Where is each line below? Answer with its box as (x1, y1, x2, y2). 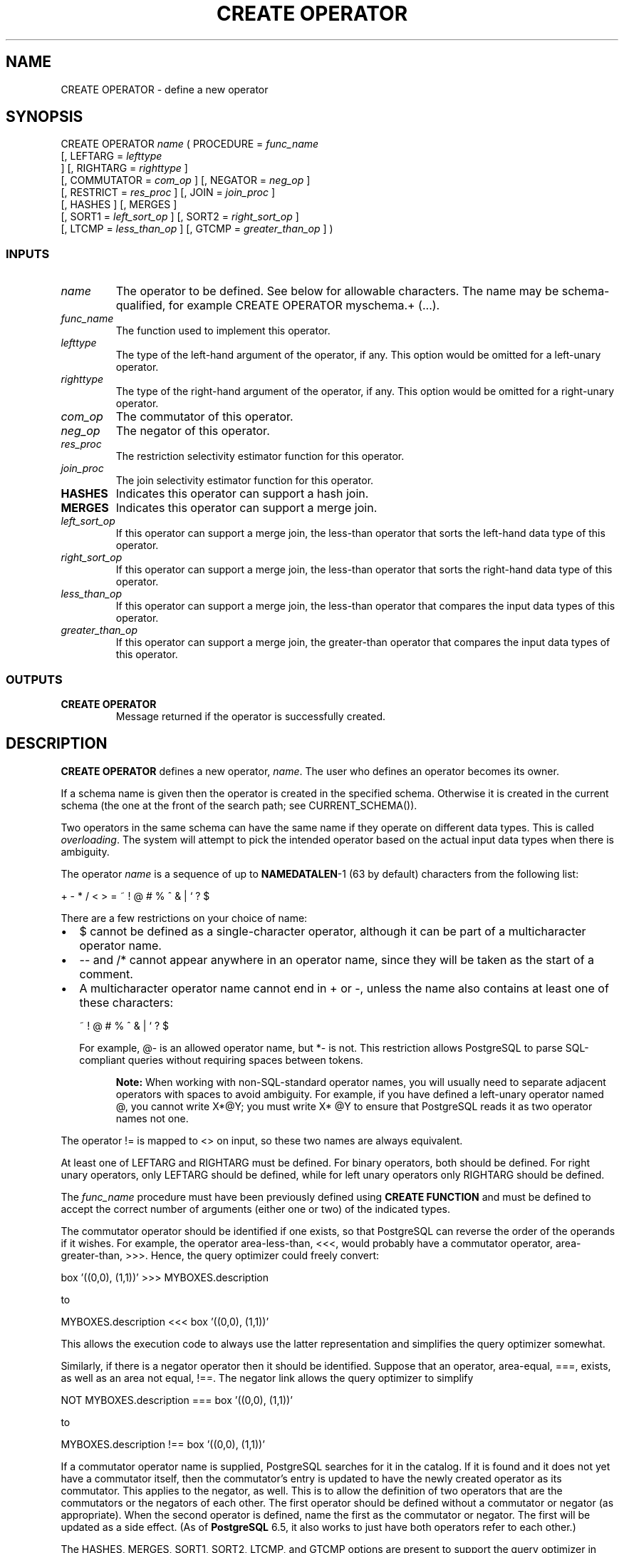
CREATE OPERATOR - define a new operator (61, 83, 269, 96)
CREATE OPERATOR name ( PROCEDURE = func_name (61, 138, 319, 150)
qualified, (115, 298, 166, 313)
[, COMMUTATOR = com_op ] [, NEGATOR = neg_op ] (61, 174, 311, 187)
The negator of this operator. (115, 424, 270, 439)
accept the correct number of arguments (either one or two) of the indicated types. (61, 1202, 451, 1215)
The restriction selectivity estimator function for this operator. (115, 450, 405, 463)
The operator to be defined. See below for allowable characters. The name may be (115, 284, 559, 299)
